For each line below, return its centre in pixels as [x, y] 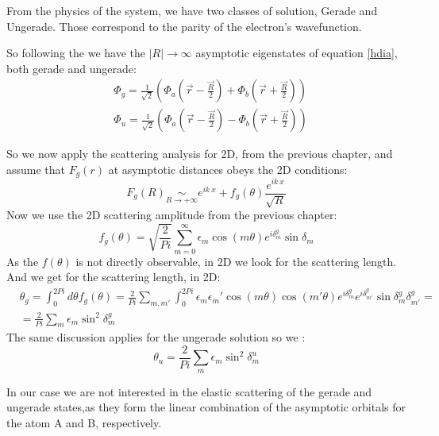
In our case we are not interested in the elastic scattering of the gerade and [189, 391]
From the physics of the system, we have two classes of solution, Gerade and [192, 10]
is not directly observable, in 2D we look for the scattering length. [236, 261]
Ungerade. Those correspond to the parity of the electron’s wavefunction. [184, 26]
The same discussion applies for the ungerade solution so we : [156, 337]
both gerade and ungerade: [71, 68]
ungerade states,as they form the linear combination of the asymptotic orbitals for [206, 407]
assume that [36, 170]
